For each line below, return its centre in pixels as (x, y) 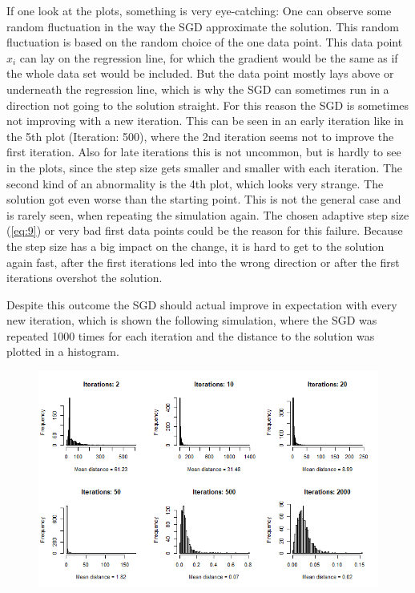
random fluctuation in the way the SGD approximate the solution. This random (203, 26)
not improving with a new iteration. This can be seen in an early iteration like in (205, 121)
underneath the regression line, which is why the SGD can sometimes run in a (198, 89)
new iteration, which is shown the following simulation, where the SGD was (192, 320)
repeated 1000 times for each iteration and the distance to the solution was (191, 335)
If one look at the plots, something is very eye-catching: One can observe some (199, 10)
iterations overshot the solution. (85, 278)
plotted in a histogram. (63, 351)
